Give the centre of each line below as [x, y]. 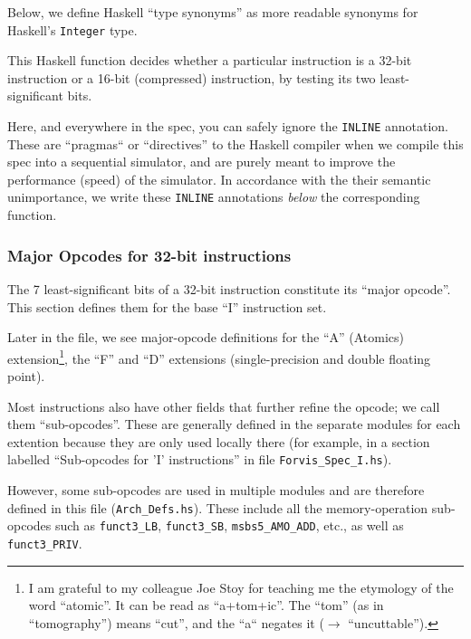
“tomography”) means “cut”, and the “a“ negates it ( [176, 622]
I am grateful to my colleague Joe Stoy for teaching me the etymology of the [241, 587]
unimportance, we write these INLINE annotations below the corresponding [214, 197]
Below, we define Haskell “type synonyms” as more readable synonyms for [213, 12]
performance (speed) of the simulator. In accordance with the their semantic [219, 179]
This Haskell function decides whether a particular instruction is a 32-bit [210, 60]
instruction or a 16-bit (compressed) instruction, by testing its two [192, 77]
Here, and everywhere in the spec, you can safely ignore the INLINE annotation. [228, 126]
